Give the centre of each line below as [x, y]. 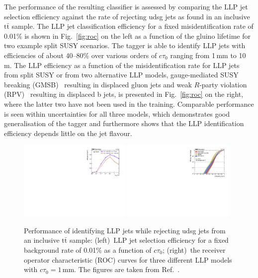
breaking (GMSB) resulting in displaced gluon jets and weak [98, 84]
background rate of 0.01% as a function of [88, 249]
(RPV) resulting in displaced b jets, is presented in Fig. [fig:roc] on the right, [124, 94]
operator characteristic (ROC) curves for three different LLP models [128, 259]
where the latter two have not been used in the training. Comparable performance [129, 104]
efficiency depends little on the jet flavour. [68, 133]
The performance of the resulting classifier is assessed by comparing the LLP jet [126, 6]
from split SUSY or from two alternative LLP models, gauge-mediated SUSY [121, 75]
